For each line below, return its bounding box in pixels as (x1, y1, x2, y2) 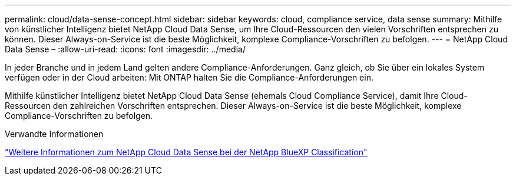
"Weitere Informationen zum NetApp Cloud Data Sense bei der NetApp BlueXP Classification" (5, 147, 368, 157)
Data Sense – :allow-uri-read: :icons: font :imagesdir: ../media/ (5, 44, 246, 54)
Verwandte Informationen (5, 129, 104, 139)
